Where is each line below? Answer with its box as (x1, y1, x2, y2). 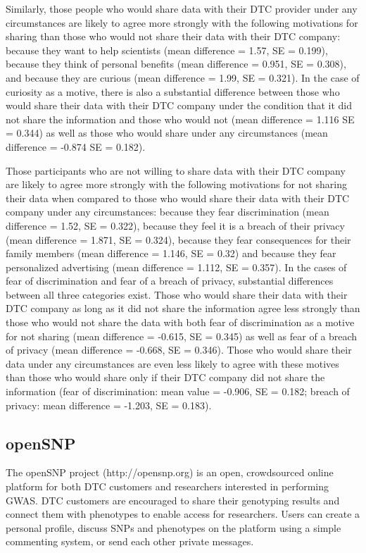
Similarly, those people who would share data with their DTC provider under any (6, 1, 358, 15)
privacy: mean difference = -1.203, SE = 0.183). (6, 397, 212, 412)
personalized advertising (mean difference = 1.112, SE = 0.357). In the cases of (6, 259, 347, 274)
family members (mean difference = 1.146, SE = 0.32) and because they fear (6, 246, 336, 261)
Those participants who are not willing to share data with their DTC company (6, 163, 346, 178)
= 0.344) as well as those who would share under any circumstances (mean (6, 125, 328, 140)
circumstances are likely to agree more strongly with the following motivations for (6, 15, 358, 30)
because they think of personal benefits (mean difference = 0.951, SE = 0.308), (6, 56, 346, 71)
